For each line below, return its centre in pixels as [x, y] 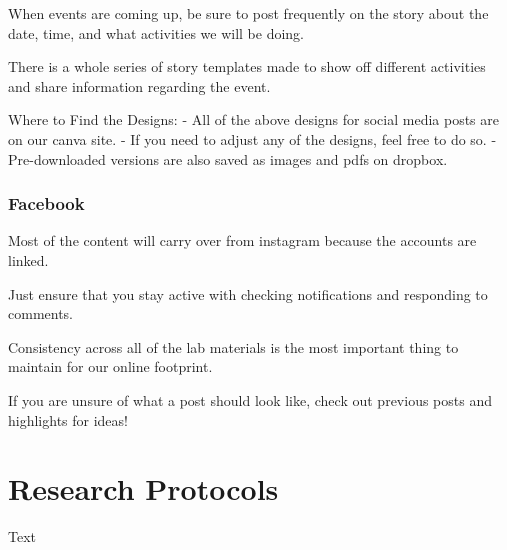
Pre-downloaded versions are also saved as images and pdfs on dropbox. [228, 158]
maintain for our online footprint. [110, 366]
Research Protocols [143, 488]
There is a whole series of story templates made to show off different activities [247, 66]
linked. [28, 259]
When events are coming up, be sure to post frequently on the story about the [248, 13]
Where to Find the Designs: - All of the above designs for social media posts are [254, 119]
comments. [41, 313]
